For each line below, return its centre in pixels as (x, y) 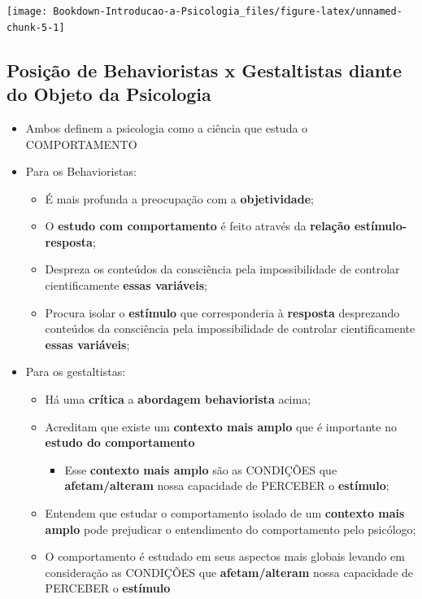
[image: (27, 11)
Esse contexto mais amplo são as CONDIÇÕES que (201, 469)
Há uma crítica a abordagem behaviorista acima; (178, 399)
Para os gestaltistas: (76, 372)
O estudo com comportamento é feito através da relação (198, 226)
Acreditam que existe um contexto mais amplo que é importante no (221, 426)
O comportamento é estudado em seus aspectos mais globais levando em (225, 556)
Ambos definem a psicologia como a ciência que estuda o (167, 127)
